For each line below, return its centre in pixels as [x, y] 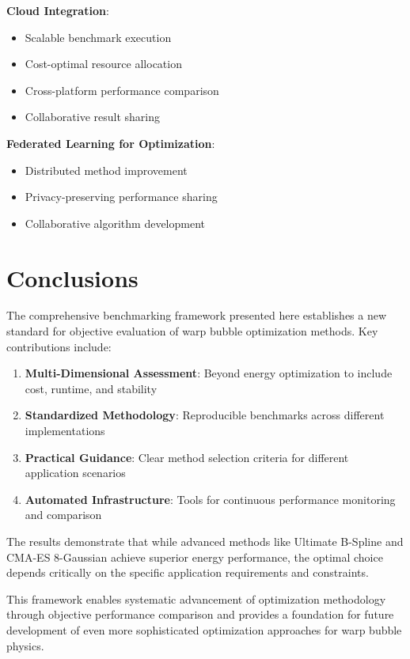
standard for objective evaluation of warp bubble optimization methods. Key [192, 331]
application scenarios [75, 473]
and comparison [63, 515]
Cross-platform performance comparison [122, 90]
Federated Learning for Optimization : [111, 143]
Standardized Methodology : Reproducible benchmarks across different [205, 415]
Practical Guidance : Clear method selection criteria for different [187, 457]
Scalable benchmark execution [98, 37]
